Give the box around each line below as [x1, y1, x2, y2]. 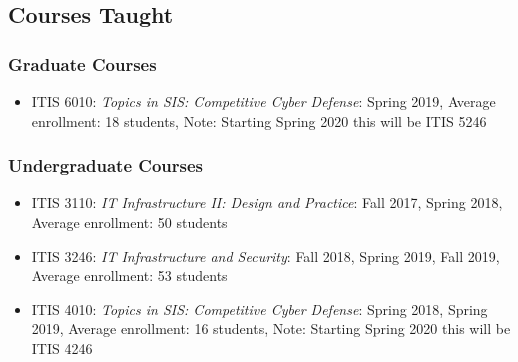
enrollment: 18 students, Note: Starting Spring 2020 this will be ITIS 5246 [31, 110, 487, 131]
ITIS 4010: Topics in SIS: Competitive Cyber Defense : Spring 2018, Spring [31, 298, 488, 319]
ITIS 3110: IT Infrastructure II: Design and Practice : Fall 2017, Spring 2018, [31, 192, 503, 213]
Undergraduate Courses [8, 153, 204, 178]
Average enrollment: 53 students [31, 265, 228, 286]
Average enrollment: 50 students [31, 212, 228, 232]
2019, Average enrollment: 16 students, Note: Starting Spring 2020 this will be [31, 318, 511, 339]
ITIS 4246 [31, 337, 93, 358]
